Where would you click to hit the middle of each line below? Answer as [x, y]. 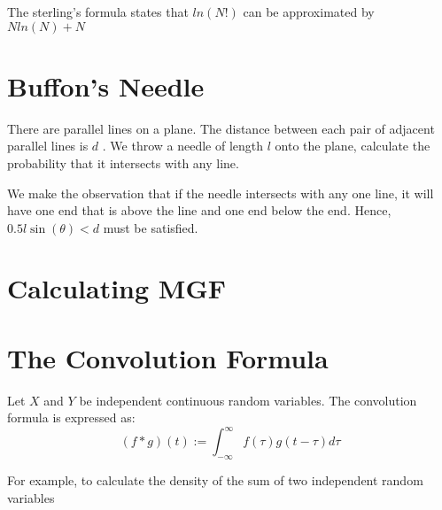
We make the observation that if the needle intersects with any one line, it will [221, 193]
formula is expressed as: [71, 417]
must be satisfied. [151, 227]
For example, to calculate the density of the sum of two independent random [215, 480]
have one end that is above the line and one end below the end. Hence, [199, 210]
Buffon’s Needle [106, 85]
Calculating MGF [116, 288]
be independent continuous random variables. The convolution [248, 400]
